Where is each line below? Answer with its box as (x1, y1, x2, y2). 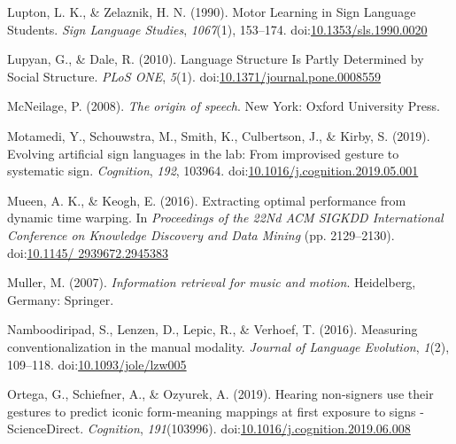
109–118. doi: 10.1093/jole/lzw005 (7, 354, 187, 373)
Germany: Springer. (7, 290, 114, 308)
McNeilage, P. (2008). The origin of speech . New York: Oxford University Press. (7, 97, 440, 115)
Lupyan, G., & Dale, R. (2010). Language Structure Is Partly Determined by (7, 50, 424, 68)
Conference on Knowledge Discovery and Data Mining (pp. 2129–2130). (7, 225, 395, 244)
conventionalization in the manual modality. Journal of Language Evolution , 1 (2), (7, 337, 450, 355)
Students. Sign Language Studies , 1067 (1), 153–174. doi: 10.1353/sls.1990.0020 (7, 19, 428, 38)
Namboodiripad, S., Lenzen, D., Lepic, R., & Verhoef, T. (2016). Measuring (7, 320, 418, 339)
